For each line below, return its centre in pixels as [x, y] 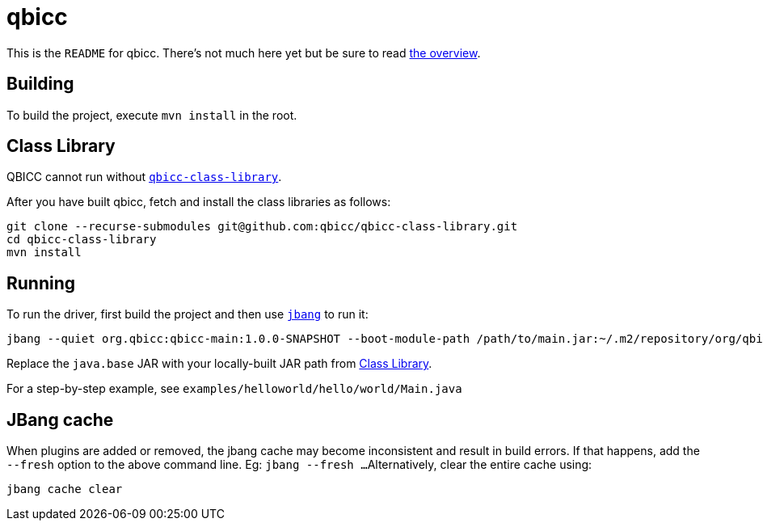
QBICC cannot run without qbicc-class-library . [144, 177]
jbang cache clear [65, 489]
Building [40, 84]
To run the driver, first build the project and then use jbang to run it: [188, 314]
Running [41, 283]
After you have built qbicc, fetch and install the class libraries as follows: [199, 202]
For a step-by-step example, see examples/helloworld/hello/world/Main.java [234, 389]
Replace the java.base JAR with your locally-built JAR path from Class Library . [219, 364]
